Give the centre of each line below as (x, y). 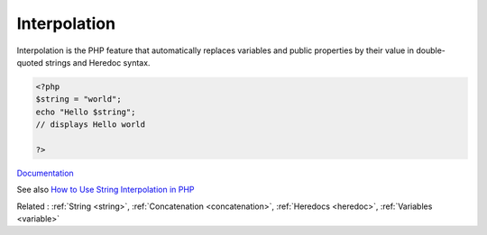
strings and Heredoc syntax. (98, 62)
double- (431, 50)
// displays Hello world (91, 125)
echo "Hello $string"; (86, 112)
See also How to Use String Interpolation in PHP (106, 190)
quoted (30, 62)
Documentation (45, 173)
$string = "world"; (78, 99)
